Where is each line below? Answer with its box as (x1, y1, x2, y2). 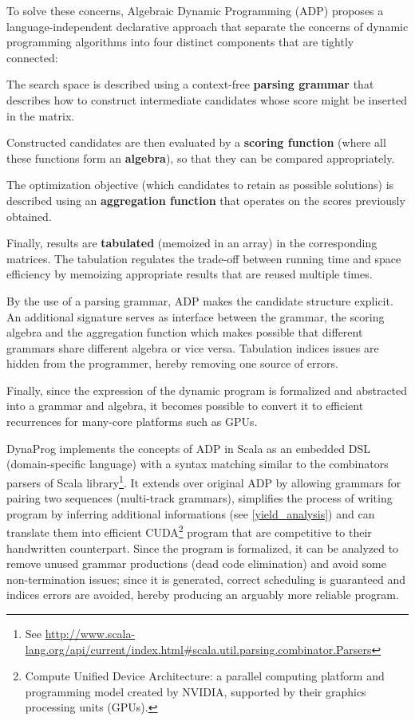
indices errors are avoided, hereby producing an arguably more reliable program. (6, 586, 399, 603)
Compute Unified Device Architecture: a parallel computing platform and (25, 668, 385, 684)
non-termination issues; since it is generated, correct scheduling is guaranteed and (6, 570, 406, 587)
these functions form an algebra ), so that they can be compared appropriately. (6, 149, 395, 166)
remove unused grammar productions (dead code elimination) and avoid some (6, 555, 386, 572)
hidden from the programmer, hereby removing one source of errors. (6, 355, 338, 372)
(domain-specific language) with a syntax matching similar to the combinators (6, 455, 389, 472)
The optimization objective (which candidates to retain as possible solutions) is (6, 176, 394, 193)
